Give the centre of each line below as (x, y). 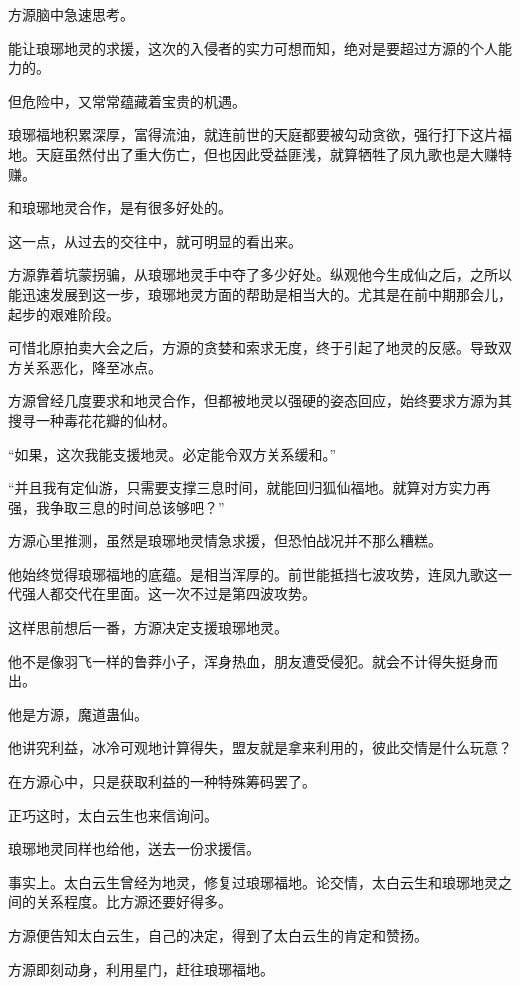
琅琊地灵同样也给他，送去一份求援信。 (134, 848)
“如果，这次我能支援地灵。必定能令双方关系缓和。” (172, 453)
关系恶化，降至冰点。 (91, 366)
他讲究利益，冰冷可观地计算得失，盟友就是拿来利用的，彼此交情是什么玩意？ (260, 747)
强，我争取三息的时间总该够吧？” (116, 506)
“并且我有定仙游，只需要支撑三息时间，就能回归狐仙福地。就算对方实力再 (249, 487)
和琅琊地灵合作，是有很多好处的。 (120, 207)
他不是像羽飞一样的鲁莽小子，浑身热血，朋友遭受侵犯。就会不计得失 (232, 660)
